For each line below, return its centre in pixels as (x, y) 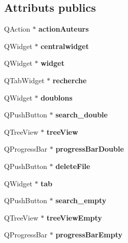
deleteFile (73, 166)
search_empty (81, 200)
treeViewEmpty (74, 217)
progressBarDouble (90, 149)
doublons (56, 97)
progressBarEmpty (89, 235)
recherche (70, 80)
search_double (82, 115)
